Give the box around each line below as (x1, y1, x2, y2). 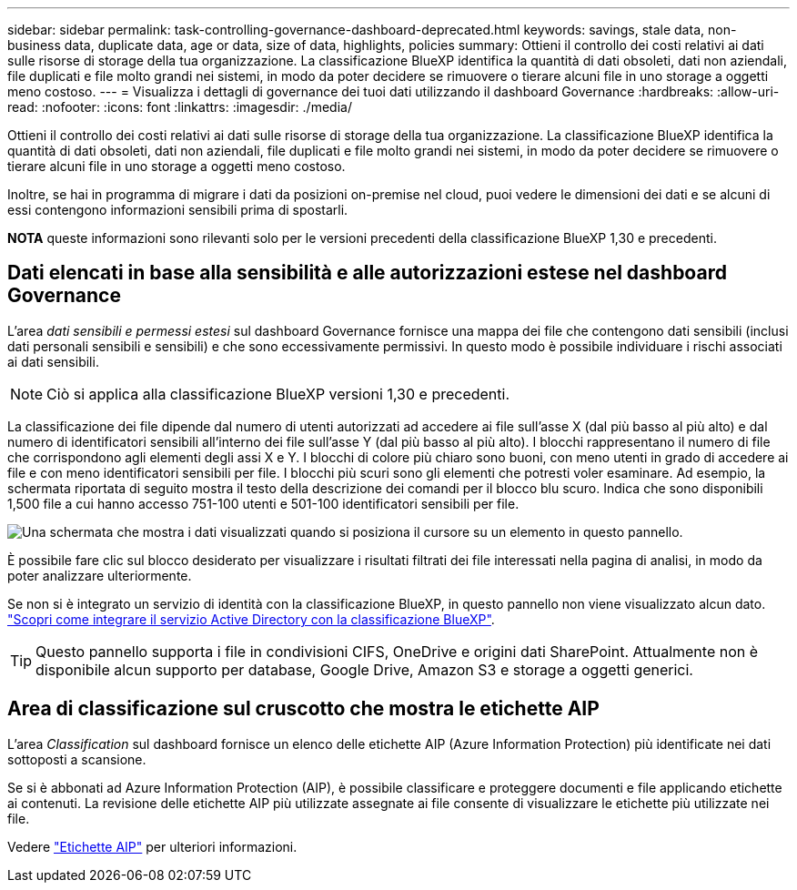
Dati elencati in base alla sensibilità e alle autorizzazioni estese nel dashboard (7, 261, 727, 285)
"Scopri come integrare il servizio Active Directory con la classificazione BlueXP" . (7, 611, 495, 627)
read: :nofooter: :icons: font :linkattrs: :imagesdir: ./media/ (7, 99, 352, 115)
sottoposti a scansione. (7, 751, 146, 767)
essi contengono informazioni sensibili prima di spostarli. (7, 202, 348, 217)
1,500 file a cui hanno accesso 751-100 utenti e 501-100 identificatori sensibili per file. (7, 495, 520, 511)
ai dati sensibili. (7, 353, 99, 369)
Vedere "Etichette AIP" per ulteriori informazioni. (7, 838, 298, 855)
